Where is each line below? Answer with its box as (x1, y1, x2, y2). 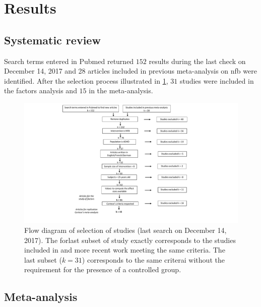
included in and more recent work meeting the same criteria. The (24, 244, 225, 255)
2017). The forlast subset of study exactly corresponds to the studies (24, 234, 236, 245)
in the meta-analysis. (89, 85, 153, 96)
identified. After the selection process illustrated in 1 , (4, 75, 168, 86)
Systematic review (4, 32, 101, 47)
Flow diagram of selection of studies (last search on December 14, (24, 225, 227, 235)
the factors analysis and (4, 85, 77, 96)
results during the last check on (149, 55, 246, 66)
